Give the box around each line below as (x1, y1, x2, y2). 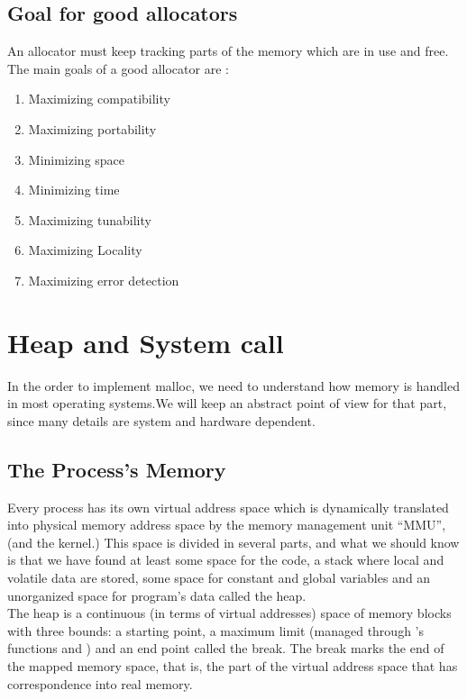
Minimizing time (28, 180, 120, 199)
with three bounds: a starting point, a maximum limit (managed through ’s (7, 621, 424, 640)
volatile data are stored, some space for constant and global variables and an (7, 568, 431, 587)
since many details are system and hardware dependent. (7, 411, 316, 430)
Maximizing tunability (28, 210, 151, 229)
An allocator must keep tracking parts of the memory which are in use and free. (7, 41, 449, 60)
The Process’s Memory (7, 455, 226, 483)
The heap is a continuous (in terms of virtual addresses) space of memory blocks (7, 604, 452, 622)
